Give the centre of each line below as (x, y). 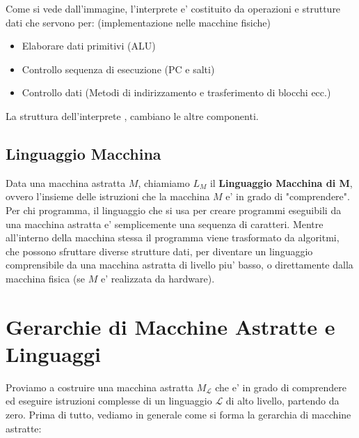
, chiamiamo (164, 182)
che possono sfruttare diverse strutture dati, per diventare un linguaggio (159, 251)
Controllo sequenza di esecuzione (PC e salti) (118, 69)
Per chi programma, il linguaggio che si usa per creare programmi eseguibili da (174, 210)
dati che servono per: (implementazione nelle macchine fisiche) (138, 22)
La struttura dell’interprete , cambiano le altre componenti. (132, 115)
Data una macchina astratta (66, 182)
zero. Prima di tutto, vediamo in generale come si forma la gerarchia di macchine (178, 415)
